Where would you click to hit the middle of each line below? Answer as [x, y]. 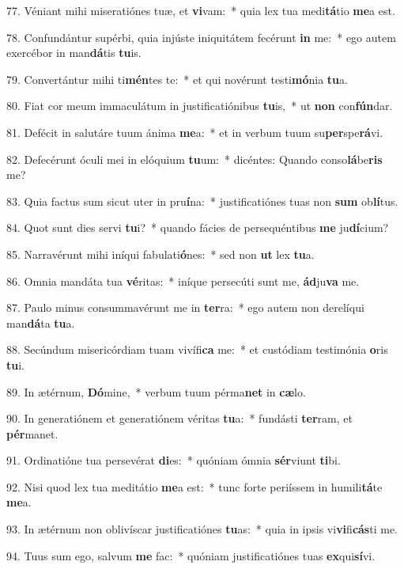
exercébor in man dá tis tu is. [74, 53]
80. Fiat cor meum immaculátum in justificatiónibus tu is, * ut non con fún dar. [200, 106]
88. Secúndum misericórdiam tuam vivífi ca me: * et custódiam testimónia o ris [197, 349]
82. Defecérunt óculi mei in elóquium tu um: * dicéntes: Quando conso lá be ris [194, 159]
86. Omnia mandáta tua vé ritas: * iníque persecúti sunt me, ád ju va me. [183, 281]
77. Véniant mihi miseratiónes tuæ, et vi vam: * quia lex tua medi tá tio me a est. [201, 10]
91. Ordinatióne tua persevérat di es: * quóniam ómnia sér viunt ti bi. [174, 460]
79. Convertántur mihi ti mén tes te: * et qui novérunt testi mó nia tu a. [177, 79]
